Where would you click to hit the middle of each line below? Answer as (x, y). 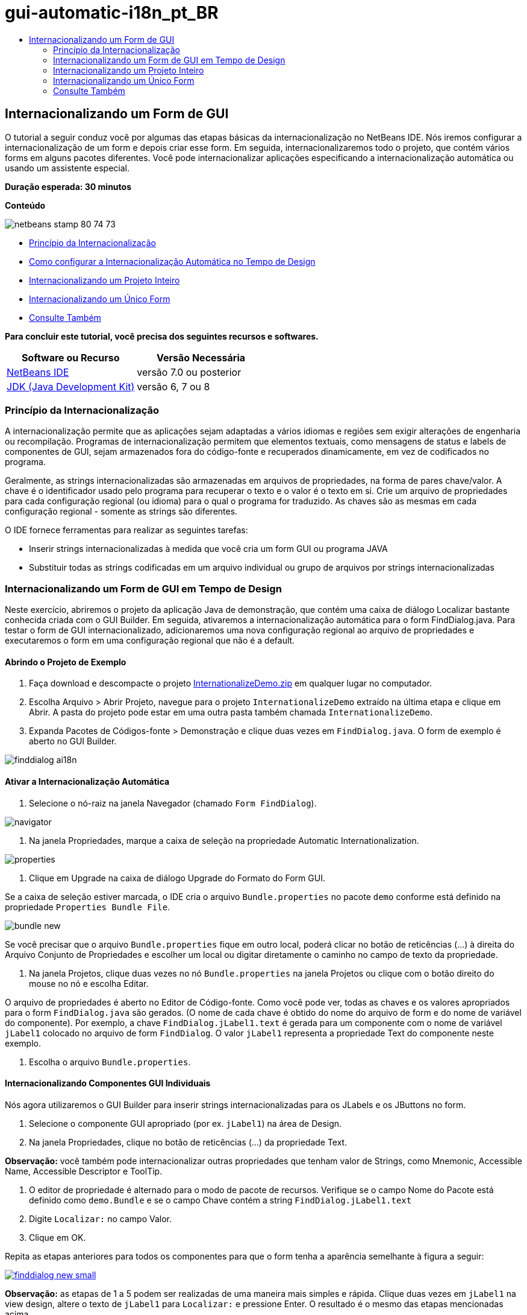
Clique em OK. (58, 1237)
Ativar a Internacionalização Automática (87, 781)
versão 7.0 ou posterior (189, 372)
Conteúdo (25, 205)
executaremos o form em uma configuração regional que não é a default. (150, 641)
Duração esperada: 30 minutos (68, 186)
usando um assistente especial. (67, 168)
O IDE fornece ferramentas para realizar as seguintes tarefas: (126, 530)
